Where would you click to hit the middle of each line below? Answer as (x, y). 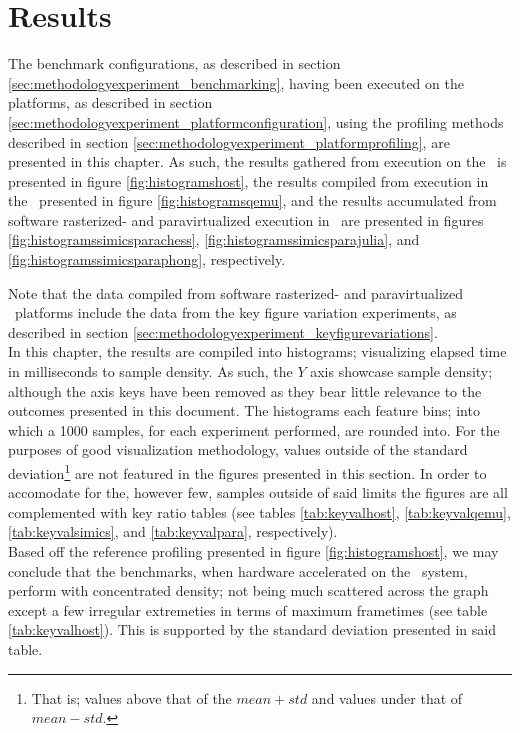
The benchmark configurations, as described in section (174, 63)
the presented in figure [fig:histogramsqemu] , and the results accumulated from (252, 200)
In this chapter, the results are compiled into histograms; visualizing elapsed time (257, 351)
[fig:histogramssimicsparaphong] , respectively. (147, 259)
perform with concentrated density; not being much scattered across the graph (248, 590)
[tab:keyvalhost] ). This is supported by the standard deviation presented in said (252, 629)
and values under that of (387, 697)
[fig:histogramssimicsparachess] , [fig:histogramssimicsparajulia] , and (214, 239)
